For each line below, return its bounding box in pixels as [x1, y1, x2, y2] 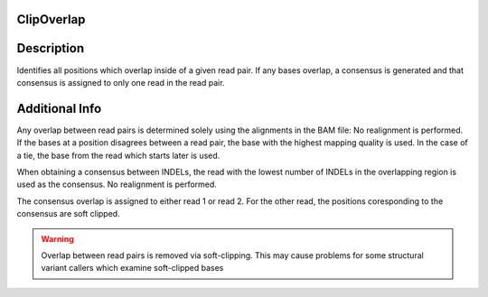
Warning [41, 233, 74, 244]
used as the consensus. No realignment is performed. [16, 179, 217, 190]
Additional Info [16, 100, 102, 116]
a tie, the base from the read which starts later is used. [16, 150, 221, 161]
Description [16, 41, 85, 56]
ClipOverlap [16, 12, 86, 27]
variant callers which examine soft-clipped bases [41, 263, 224, 274]
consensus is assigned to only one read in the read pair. [16, 77, 225, 88]
